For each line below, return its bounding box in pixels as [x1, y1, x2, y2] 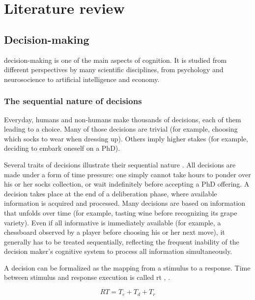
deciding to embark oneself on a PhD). [4, 143, 120, 153]
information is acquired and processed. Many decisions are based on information [4, 198, 246, 208]
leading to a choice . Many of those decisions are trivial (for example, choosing [4, 124, 238, 134]
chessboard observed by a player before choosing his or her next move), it [4, 227, 225, 237]
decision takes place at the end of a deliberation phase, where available [4, 188, 217, 198]
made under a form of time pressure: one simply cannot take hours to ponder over [4, 169, 251, 179]
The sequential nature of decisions [4, 95, 142, 107]
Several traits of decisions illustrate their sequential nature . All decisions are [4, 159, 236, 169]
